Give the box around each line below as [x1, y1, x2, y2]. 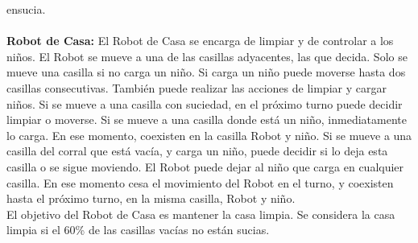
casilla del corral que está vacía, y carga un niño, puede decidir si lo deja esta [6, 142, 388, 159]
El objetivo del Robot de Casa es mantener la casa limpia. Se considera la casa [6, 205, 395, 222]
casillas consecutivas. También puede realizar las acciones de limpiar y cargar [6, 79, 387, 96]
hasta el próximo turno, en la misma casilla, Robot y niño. [6, 190, 296, 207]
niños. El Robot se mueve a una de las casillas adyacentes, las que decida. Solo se [6, 47, 408, 64]
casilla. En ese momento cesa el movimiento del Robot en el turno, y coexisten [6, 174, 394, 191]
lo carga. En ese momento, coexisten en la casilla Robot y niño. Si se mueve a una [6, 126, 412, 143]
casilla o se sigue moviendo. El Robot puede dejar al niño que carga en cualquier [6, 158, 404, 175]
